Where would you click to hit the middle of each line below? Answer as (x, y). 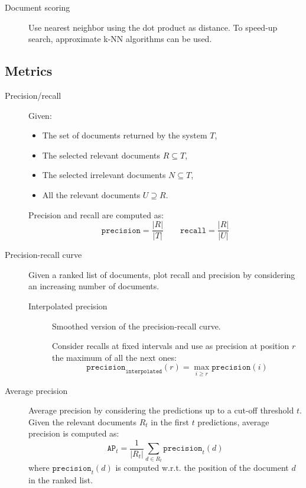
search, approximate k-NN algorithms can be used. (120, 39)
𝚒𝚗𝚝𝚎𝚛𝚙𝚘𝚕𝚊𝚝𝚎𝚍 (144, 372)
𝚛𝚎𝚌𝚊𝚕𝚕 (193, 230)
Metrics (29, 71)
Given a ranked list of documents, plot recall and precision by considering (162, 274)
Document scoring (38, 7)
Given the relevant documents (82, 421)
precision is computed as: (74, 433)
